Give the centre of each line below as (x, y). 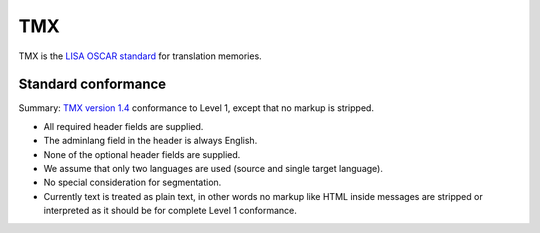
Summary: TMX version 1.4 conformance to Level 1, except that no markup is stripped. (196, 108)
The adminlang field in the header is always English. (150, 141)
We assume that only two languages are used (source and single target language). (213, 169)
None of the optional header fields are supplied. (142, 154)
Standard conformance (92, 84)
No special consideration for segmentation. (132, 182)
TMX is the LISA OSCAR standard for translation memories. (140, 56)
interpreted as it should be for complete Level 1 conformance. (170, 211)
